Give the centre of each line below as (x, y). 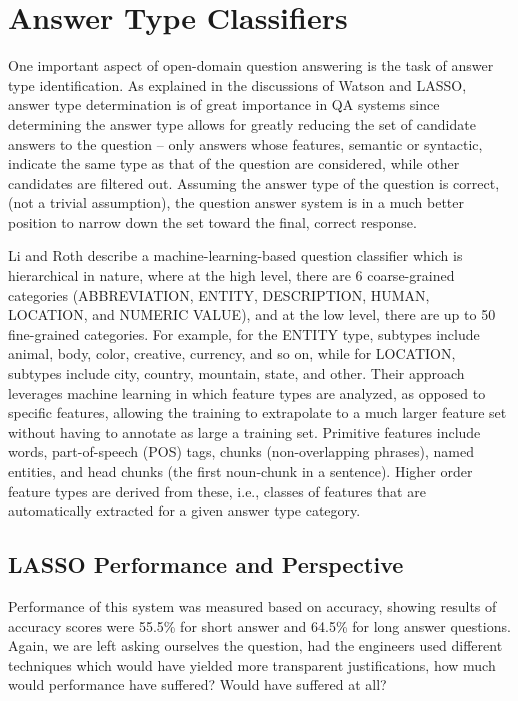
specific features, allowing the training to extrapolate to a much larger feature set (257, 412)
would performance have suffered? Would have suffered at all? (197, 684)
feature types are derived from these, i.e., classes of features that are (217, 490)
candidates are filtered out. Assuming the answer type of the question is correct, (254, 182)
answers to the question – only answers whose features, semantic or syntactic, (245, 143)
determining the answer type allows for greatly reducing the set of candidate (242, 123)
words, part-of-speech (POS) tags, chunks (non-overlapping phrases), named (241, 451)
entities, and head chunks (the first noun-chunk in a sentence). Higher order (240, 471)
